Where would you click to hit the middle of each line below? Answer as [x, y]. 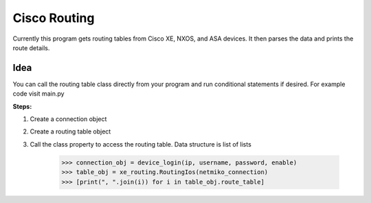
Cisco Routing [54, 18]
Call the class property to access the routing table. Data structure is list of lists [141, 144]
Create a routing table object [70, 131]
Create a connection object [68, 119]
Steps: [22, 106]
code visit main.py [38, 94]
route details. [31, 47]
